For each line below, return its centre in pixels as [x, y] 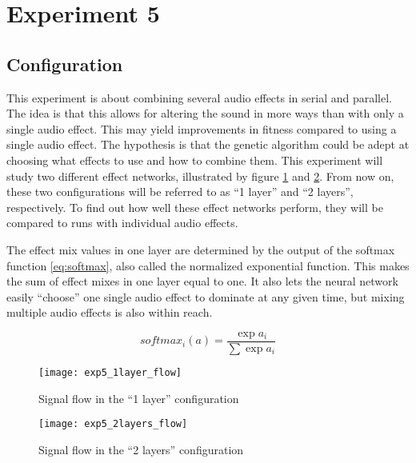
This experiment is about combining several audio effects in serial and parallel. [199, 97]
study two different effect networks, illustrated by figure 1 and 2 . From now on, [200, 176]
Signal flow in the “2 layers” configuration [141, 449]
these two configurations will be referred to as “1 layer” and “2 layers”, [180, 192]
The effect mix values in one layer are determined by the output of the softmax [201, 249]
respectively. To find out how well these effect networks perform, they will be [195, 207]
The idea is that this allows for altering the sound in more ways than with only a [205, 113]
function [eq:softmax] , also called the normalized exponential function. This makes [208, 265]
